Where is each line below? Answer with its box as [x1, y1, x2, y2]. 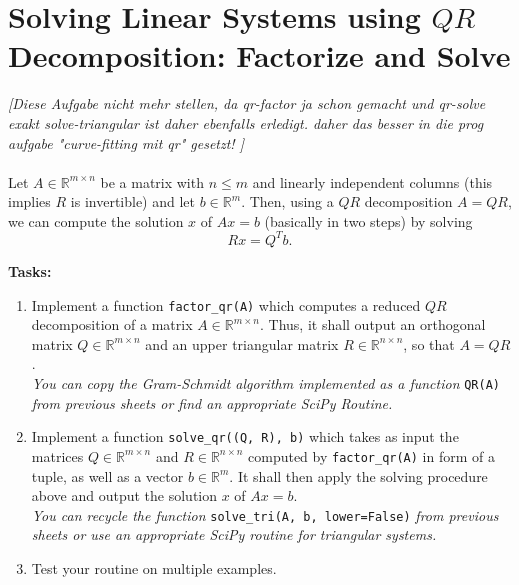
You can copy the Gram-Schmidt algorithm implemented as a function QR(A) [31, 373, 500, 393]
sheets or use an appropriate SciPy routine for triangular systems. [31, 524, 437, 545]
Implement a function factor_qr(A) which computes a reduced [31, 294, 421, 315]
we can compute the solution [8, 210, 184, 231]
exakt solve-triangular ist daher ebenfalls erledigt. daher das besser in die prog [8, 112, 484, 133]
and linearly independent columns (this [252, 171, 493, 192]
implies [8, 191, 51, 212]
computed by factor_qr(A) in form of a [248, 445, 495, 466]
